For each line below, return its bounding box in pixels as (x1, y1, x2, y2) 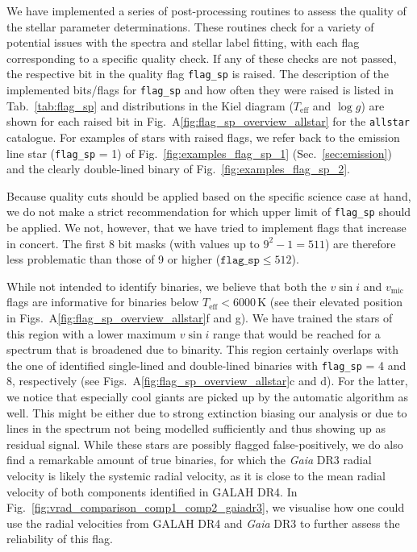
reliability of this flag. (6, 530, 113, 547)
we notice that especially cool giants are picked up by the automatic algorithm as (6, 388, 409, 405)
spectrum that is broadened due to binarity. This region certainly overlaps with (6, 341, 398, 358)
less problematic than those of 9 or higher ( (6, 251, 221, 268)
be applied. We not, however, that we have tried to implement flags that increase (6, 219, 407, 236)
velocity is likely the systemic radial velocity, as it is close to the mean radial (6, 467, 386, 484)
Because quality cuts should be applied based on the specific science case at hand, (6, 187, 411, 204)
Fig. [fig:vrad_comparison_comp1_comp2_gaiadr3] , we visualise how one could (6, 499, 405, 516)
